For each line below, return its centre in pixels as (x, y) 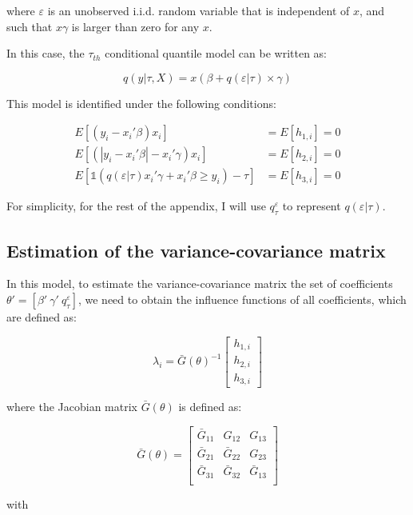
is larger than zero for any (135, 26)
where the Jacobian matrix (72, 407)
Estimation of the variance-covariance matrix (196, 250)
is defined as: (210, 407)
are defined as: (42, 317)
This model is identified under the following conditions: (141, 103)
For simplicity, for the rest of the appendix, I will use (136, 206)
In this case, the (46, 53)
